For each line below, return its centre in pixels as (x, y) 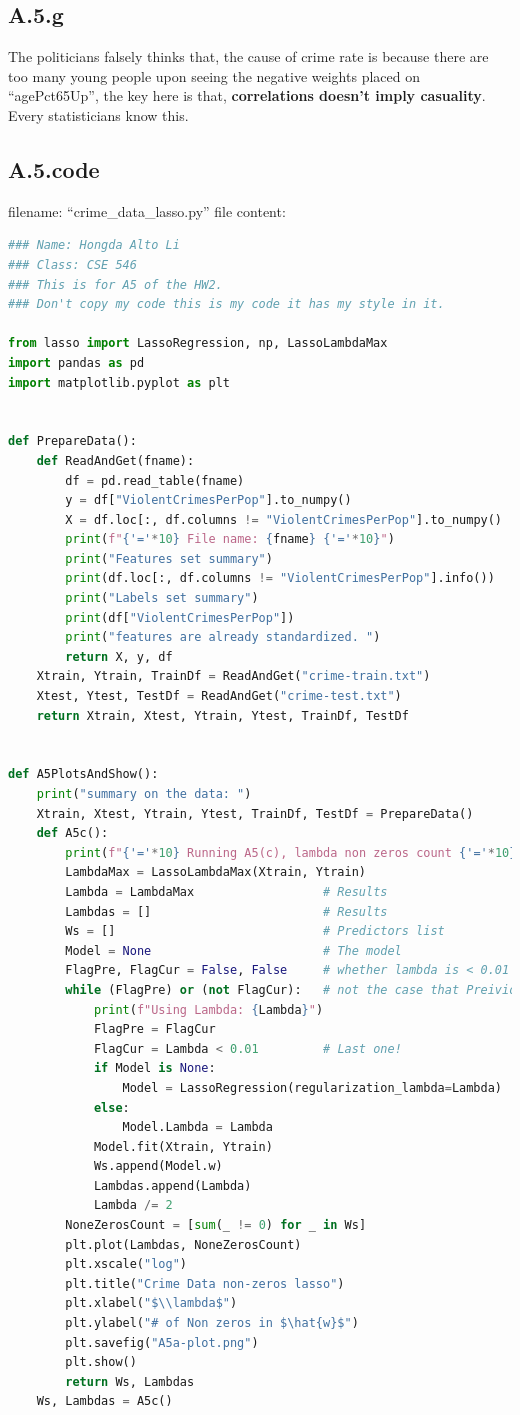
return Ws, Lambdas (130, 1381)
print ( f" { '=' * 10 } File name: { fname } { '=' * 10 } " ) (230, 539)
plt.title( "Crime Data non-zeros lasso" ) (205, 1283)
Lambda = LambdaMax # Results (226, 891)
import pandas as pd (76, 362)
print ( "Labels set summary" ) (162, 598)
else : (111, 1107)
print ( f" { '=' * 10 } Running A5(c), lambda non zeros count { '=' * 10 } (291, 852)
